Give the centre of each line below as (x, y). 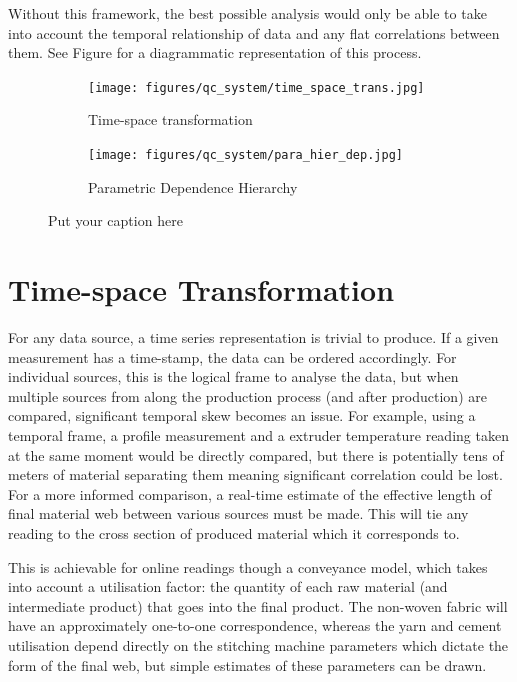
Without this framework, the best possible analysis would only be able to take (247, 13)
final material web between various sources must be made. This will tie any (238, 513)
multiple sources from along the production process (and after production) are (247, 395)
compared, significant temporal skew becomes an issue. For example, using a (242, 415)
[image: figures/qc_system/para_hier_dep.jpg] (245, 155)
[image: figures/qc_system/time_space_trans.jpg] (256, 87)
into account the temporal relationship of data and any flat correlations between (254, 32)
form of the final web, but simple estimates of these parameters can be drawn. (247, 664)
